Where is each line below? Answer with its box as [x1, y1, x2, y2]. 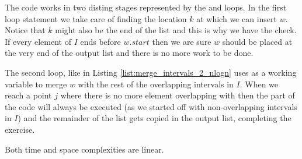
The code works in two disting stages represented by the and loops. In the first [5, 1, 287, 13]
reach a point [5, 89, 52, 101]
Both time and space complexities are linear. [5, 143, 164, 155]
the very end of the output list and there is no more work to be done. [5, 47, 254, 59]
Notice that [5, 24, 46, 36]
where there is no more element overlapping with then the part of [60, 89, 295, 101]
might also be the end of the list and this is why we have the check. [55, 24, 297, 36]
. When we [239, 77, 279, 90]
